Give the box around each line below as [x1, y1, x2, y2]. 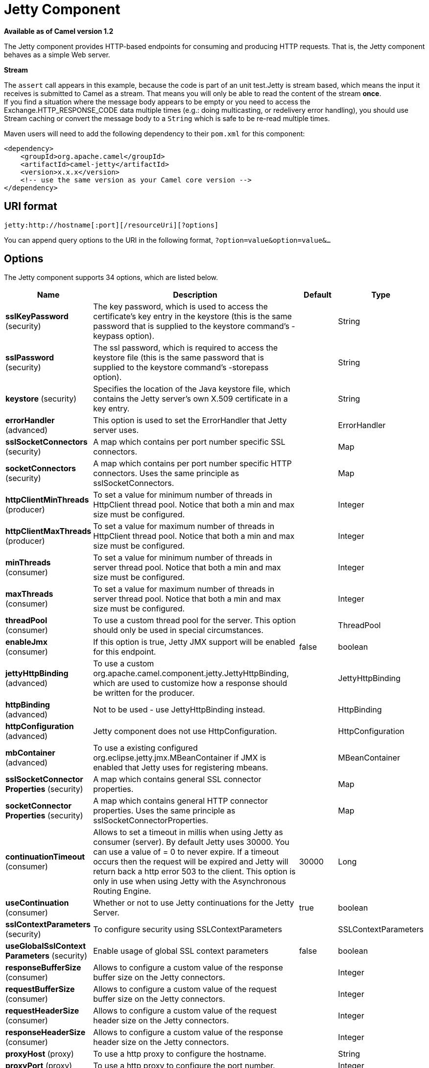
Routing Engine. [93, 886, 151, 896]
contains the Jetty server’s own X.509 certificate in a [93, 394, 288, 404]
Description [173, 290, 217, 300]
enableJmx [5, 637, 48, 647]
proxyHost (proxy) [5, 1049, 74, 1059]
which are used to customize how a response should [93, 678, 287, 688]
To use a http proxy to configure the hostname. [93, 1049, 266, 1059]
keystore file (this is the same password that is [93, 353, 264, 363]
